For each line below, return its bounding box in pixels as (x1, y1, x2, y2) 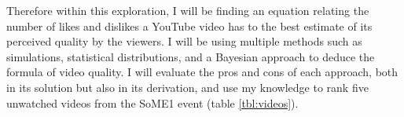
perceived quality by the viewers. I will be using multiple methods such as (6, 33, 362, 49)
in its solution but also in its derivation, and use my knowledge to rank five (6, 79, 369, 95)
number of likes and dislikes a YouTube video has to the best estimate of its (6, 17, 373, 34)
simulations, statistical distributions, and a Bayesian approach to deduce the (6, 48, 375, 64)
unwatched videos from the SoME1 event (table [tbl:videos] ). (6, 94, 299, 111)
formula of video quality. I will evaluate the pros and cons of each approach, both (6, 64, 398, 80)
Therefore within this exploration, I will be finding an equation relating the (6, 2, 369, 18)
